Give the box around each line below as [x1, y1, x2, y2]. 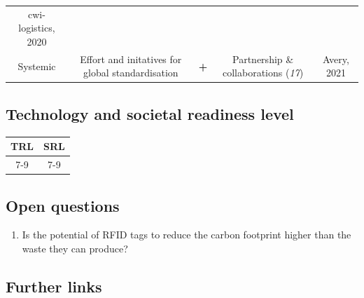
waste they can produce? [22, 241, 128, 255]
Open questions [6, 194, 120, 216]
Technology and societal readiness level [6, 102, 294, 124]
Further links [6, 275, 102, 297]
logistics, [18, 20, 55, 35]
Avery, [323, 51, 349, 66]
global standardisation [83, 65, 178, 80]
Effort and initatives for [80, 51, 182, 66]
